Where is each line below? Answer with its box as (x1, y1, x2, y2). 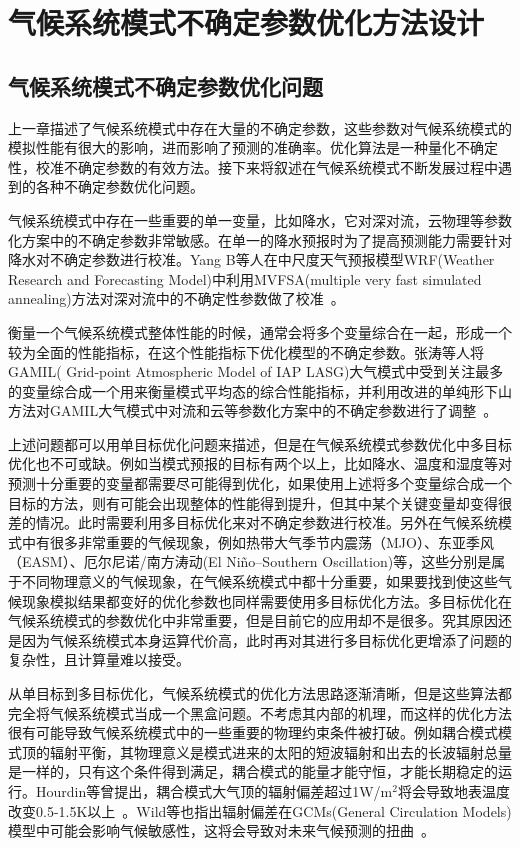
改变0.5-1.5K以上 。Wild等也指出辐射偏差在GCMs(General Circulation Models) (8, 800, 512, 821)
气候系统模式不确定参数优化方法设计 (8, 2, 485, 43)
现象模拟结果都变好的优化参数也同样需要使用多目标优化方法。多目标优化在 (21, 590, 512, 611)
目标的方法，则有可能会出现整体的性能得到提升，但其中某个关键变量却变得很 (8, 492, 512, 513)
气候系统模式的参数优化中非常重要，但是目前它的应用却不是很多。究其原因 (8, 610, 498, 631)
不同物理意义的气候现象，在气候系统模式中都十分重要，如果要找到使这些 (21, 571, 498, 592)
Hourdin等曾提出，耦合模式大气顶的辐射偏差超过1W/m (35, 780, 393, 801)
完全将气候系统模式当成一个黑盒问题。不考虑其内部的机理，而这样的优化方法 (8, 702, 512, 723)
